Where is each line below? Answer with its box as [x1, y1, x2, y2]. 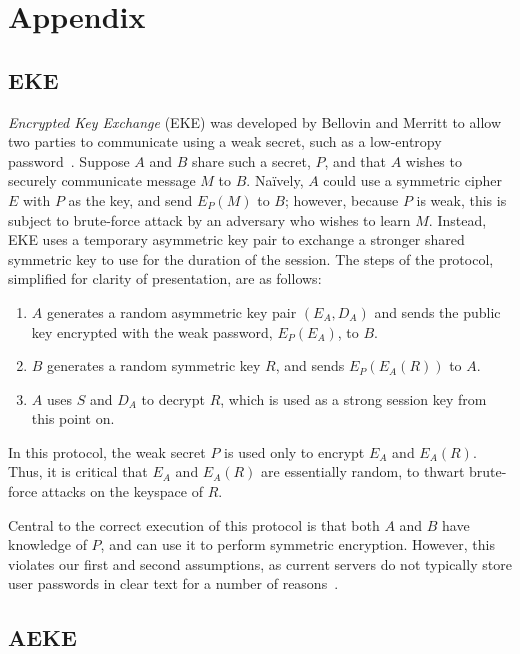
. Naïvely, [246, 170, 304, 191]
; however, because [284, 189, 399, 210]
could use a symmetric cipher [323, 170, 503, 191]
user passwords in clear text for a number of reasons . [8, 573, 339, 594]
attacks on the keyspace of [41, 481, 203, 502]
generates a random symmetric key [47, 355, 261, 376]
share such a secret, [192, 150, 311, 171]
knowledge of [8, 534, 87, 555]
